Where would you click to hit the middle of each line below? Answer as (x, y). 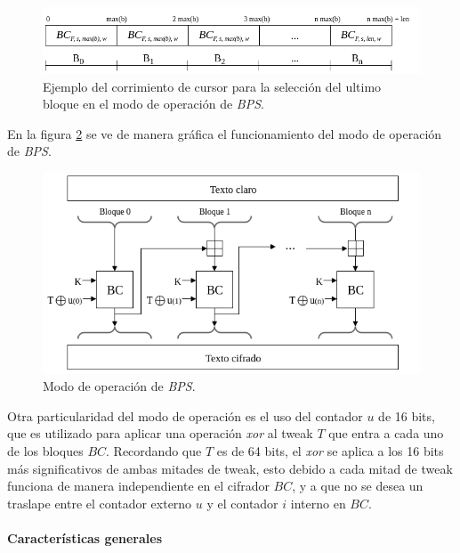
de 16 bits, (407, 415)
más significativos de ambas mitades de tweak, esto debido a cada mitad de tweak (230, 468)
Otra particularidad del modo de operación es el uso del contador (185, 415)
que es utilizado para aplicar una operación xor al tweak (160, 433)
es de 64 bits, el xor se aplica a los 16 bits (330, 451)
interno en (318, 503)
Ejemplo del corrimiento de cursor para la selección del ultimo (212, 86)
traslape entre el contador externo (100, 503)
